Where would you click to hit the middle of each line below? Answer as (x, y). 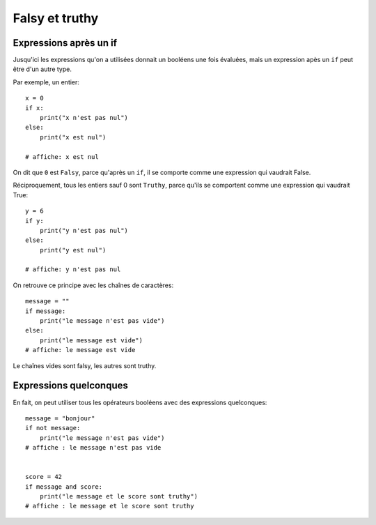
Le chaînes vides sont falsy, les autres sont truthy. (85, 365)
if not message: (53, 428)
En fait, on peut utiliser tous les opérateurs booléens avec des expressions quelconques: (140, 402)
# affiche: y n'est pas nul (73, 269)
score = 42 (44, 477)
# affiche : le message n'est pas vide (93, 448)
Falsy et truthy (56, 18)
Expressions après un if (65, 43)
